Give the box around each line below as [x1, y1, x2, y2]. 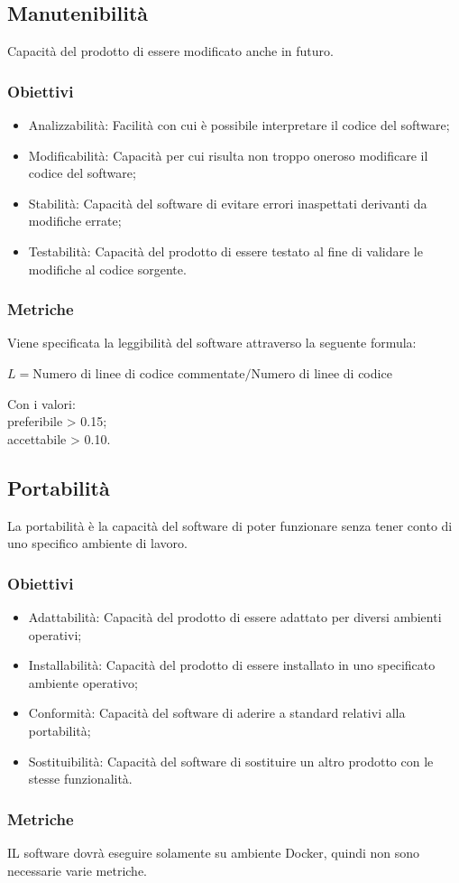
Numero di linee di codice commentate [32, 363, 245, 382]
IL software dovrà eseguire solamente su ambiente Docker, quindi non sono [7, 842, 420, 861]
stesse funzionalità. [28, 769, 133, 788]
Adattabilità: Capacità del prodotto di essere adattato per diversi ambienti [28, 607, 442, 626]
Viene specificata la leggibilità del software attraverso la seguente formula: [7, 333, 417, 352]
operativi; [28, 625, 82, 644]
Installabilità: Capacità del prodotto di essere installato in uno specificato [28, 655, 436, 674]
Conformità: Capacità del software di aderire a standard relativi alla [28, 703, 406, 722]
